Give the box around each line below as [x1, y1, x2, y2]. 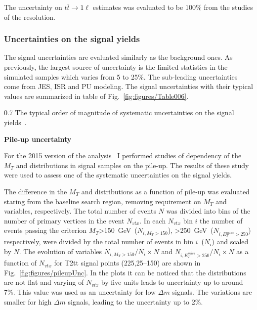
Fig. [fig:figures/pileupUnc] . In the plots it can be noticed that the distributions [4, 267, 246, 277]
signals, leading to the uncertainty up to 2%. [68, 296, 203, 307]
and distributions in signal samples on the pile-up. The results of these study [16, 160, 249, 170]
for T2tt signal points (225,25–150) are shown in [54, 258, 201, 268]
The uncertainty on [4, 2, 62, 12]
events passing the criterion [4, 225, 87, 235]
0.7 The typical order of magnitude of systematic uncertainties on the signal [4, 107, 234, 118]
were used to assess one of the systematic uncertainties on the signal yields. [4, 170, 232, 180]
